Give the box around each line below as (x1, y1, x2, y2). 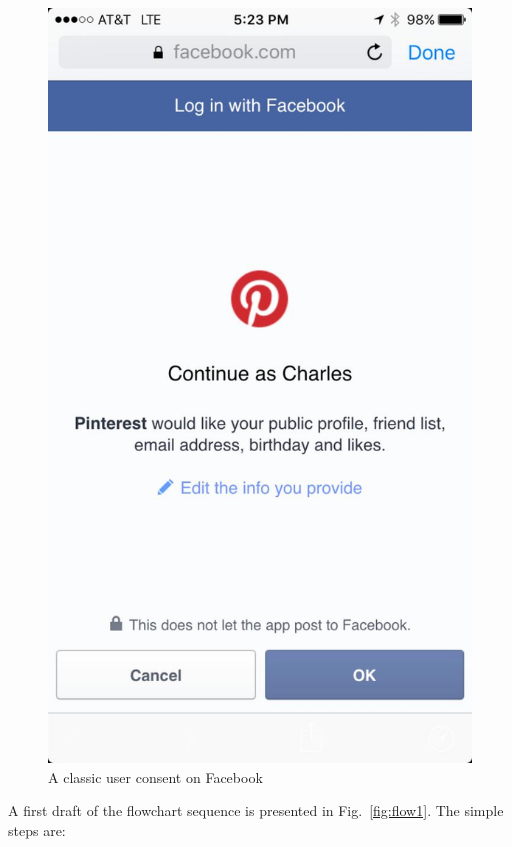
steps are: (8, 819, 66, 840)
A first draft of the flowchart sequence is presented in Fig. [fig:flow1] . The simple (8, 800, 504, 821)
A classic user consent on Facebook (48, 766, 263, 787)
